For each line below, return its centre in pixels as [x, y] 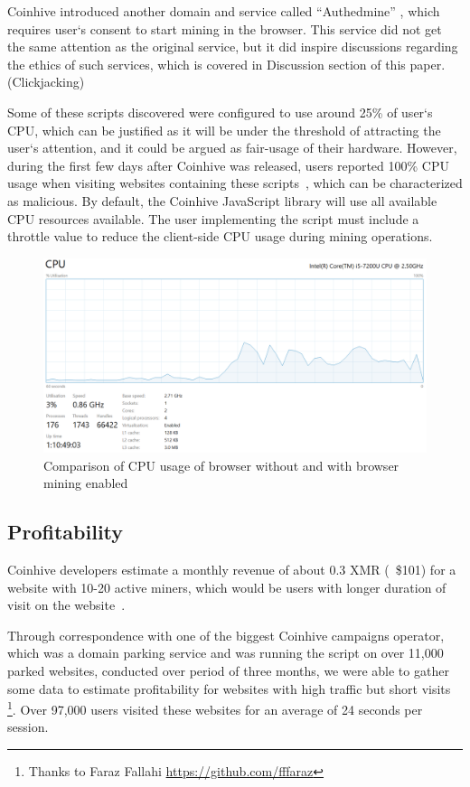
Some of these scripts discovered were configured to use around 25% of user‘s [220, 112]
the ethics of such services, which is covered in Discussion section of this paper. [226, 64]
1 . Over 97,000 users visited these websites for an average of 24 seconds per [215, 708]
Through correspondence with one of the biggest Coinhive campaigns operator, [226, 635]
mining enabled [86, 483]
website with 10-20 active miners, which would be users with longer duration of [227, 587]
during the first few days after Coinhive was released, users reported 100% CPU [228, 165]
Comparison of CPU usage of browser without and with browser [221, 465]
